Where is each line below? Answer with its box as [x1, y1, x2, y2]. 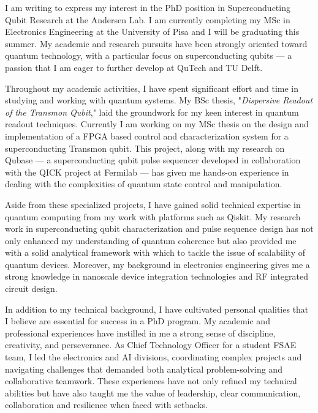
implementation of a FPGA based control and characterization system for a [5, 129, 289, 142]
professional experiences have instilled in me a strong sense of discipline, [5, 326, 276, 339]
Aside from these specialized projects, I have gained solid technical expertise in [5, 198, 301, 210]
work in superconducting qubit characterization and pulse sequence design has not [5, 222, 314, 235]
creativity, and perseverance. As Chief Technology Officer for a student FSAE [5, 338, 297, 351]
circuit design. [5, 282, 58, 295]
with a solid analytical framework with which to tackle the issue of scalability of [5, 246, 305, 259]
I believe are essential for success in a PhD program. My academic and [5, 314, 270, 327]
